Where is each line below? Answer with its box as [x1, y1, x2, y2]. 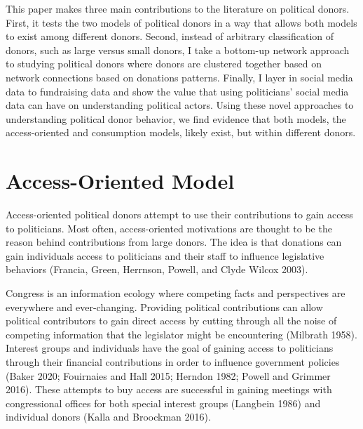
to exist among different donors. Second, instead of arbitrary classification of [6, 29, 334, 44]
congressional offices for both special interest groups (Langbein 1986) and [6, 395, 321, 410]
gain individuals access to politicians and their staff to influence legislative [6, 248, 324, 263]
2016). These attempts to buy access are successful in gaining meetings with [6, 382, 332, 397]
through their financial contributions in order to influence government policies [6, 355, 340, 369]
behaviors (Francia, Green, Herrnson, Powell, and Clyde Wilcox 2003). [6, 262, 308, 277]
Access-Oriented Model [6, 166, 235, 195]
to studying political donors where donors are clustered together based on [6, 56, 322, 71]
